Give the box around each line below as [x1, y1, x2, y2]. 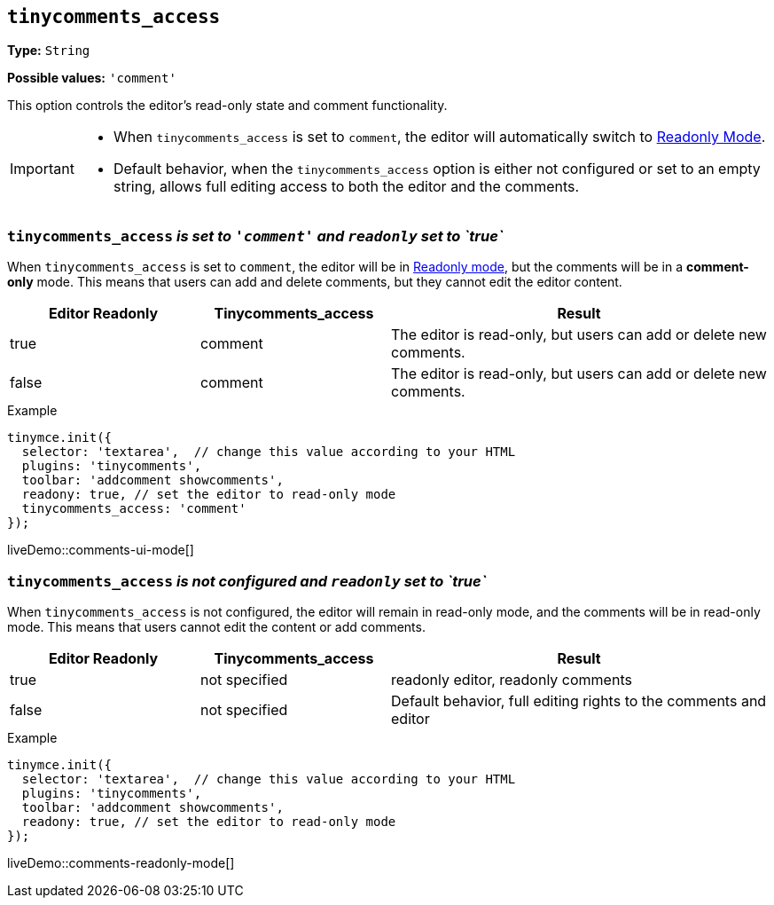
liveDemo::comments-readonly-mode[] [7, 854, 235, 870]
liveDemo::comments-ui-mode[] [7, 542, 194, 558]
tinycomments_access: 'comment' [21, 501, 246, 516]
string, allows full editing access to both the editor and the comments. [113, 177, 580, 196]
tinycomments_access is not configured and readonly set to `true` [7, 571, 487, 590]
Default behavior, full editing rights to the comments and [391, 691, 767, 710]
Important [10, 160, 74, 178]
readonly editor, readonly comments [391, 670, 632, 689]
